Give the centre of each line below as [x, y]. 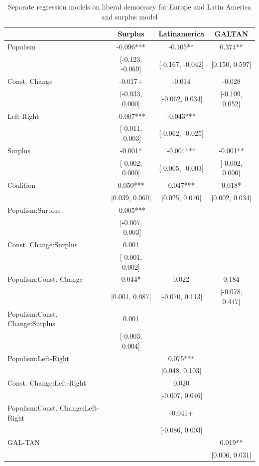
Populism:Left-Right [38, 358]
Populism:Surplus [34, 210]
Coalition [22, 185]
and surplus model [129, 16]
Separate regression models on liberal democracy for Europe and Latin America [129, 6]
